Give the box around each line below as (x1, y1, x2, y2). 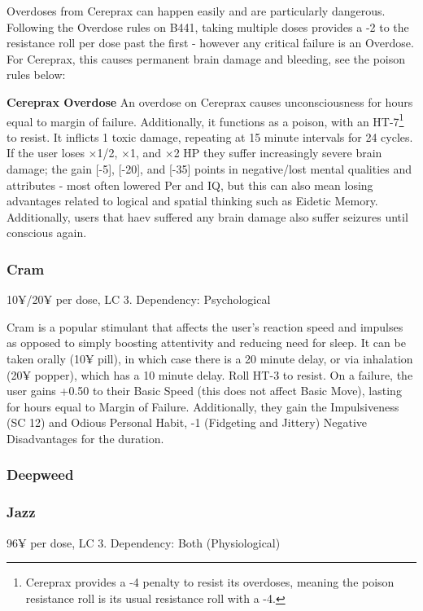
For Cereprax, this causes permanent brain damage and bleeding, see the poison (7, 50, 405, 67)
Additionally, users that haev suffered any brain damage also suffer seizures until (7, 208, 408, 225)
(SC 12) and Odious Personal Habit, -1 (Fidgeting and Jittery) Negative (7, 414, 368, 431)
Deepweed (7, 464, 74, 485)
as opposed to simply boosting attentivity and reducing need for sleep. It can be (7, 334, 406, 351)
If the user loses (7, 144, 85, 161)
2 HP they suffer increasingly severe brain (173, 144, 382, 161)
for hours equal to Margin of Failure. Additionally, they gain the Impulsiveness (7, 398, 399, 415)
